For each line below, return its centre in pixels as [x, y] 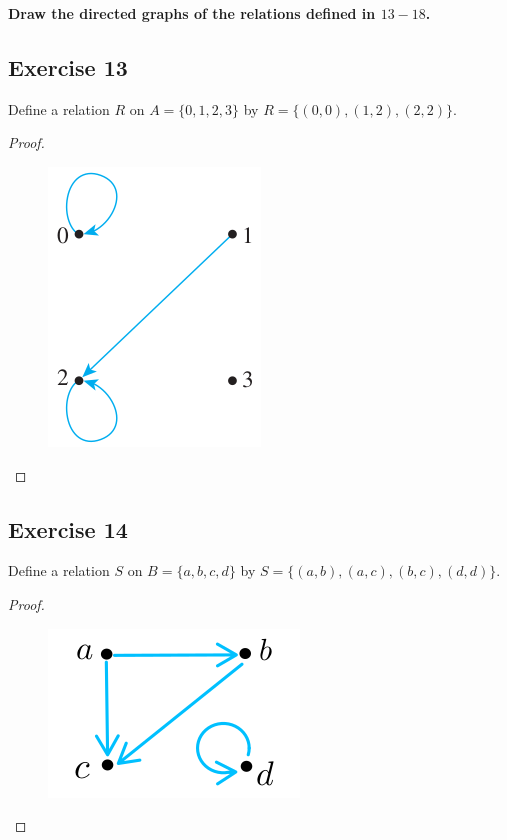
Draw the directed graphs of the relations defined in [192, 13]
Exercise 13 [68, 66]
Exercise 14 [68, 528]
